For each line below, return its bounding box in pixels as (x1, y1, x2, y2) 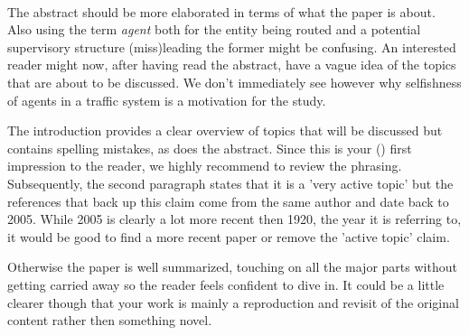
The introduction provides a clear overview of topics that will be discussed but (7, 121, 443, 140)
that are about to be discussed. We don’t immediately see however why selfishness (7, 72, 462, 91)
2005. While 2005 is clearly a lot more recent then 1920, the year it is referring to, (7, 209, 462, 228)
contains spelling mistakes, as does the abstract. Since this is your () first (7, 138, 412, 157)
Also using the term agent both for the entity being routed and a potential (7, 20, 421, 39)
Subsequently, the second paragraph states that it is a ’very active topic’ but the (7, 173, 454, 192)
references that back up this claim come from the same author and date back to (7, 191, 449, 210)
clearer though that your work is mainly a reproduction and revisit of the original (7, 293, 459, 312)
